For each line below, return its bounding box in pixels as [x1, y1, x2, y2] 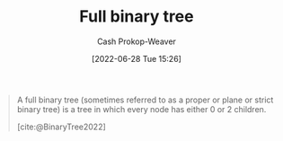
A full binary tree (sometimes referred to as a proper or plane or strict [16, 94, 274, 105]
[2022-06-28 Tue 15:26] [92, 53, 181, 64]
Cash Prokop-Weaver [96, 36, 177, 47]
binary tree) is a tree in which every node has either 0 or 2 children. [16, 103, 267, 114]
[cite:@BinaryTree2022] [16, 121, 107, 132]
